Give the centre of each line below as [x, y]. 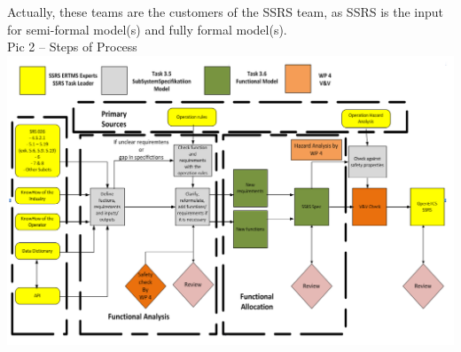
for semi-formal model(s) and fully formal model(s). [147, 29]
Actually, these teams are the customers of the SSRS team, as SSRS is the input [226, 12]
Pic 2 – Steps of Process [72, 47]
